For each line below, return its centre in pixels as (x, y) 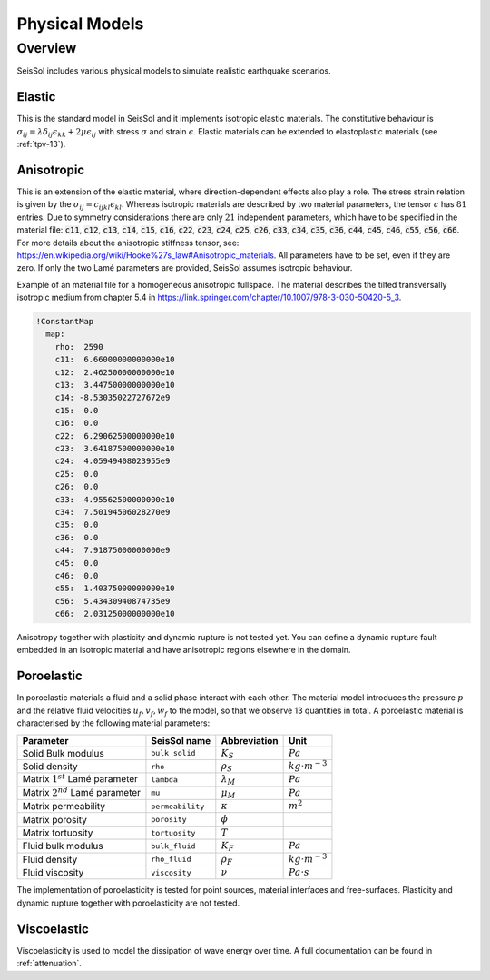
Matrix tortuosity (58, 833)
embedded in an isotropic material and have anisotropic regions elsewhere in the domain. (184, 650)
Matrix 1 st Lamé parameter (80, 778)
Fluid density (50, 859)
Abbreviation (250, 740)
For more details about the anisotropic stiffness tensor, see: (128, 243)
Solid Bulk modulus (63, 753)
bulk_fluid (173, 846)
